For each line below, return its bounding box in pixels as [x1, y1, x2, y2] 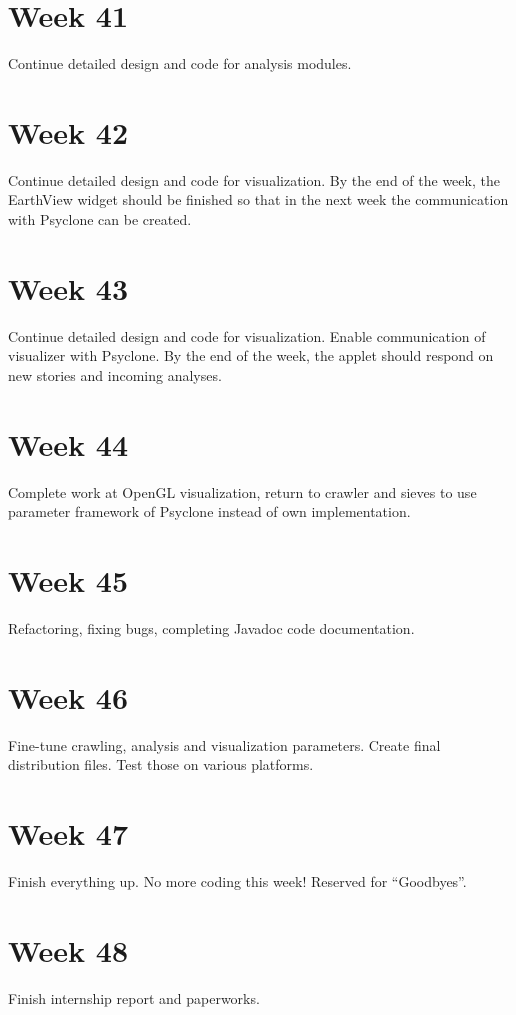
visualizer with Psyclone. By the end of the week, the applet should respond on [8, 345, 494, 366]
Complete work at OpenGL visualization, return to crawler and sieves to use [8, 481, 477, 502]
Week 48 [8, 929, 129, 970]
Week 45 [8, 560, 129, 601]
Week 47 [8, 813, 129, 854]
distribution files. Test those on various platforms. [8, 754, 314, 775]
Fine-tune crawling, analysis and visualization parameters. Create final [8, 734, 441, 755]
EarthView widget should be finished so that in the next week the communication [8, 189, 509, 210]
